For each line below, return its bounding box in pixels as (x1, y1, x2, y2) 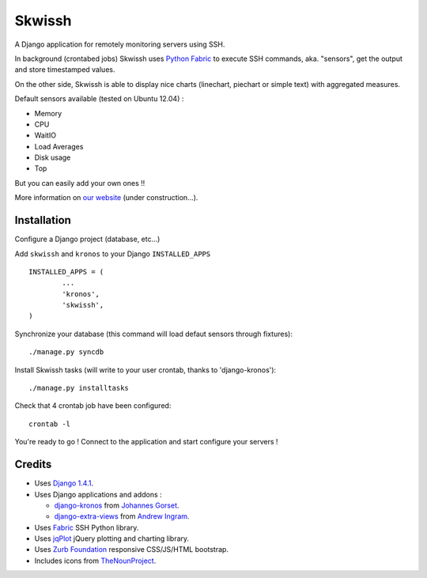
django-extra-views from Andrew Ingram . (54, 512, 190, 521)
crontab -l (28, 419, 71, 429)
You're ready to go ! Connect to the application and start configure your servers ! (14, 437, 278, 447)
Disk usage (34, 153, 71, 162)
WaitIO (34, 130, 57, 140)
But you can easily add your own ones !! (14, 178, 145, 187)
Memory (34, 108, 62, 118)
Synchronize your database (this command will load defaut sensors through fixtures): (14, 329, 293, 338)
